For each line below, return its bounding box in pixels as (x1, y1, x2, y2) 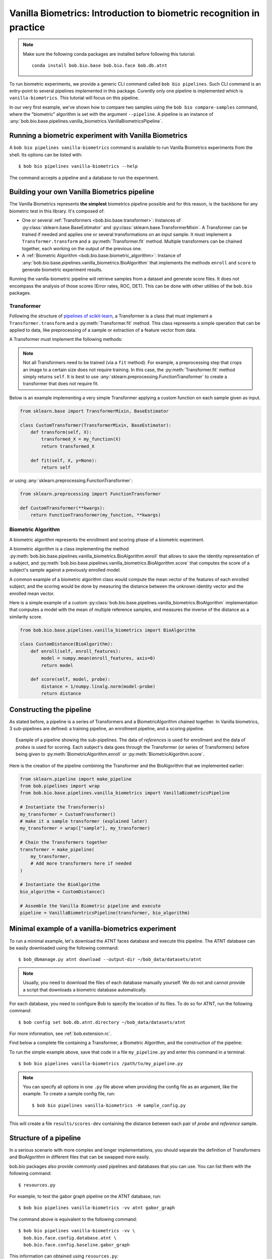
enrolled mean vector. (9, 590, 55, 596)
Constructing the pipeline (9, 705, 92, 714)
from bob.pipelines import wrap (20, 783, 100, 789)
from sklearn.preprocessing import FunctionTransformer (20, 491, 161, 497)
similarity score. (9, 613, 43, 619)
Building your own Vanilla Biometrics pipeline (9, 188, 155, 196)
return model (41, 662, 74, 668)
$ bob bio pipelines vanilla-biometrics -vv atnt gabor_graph (18, 1205, 175, 1211)
